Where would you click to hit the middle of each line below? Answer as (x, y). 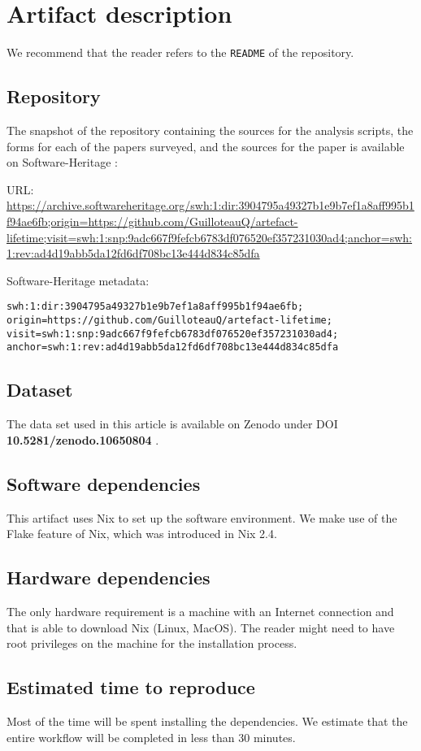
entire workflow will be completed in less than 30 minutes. (151, 737)
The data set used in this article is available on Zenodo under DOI (172, 424)
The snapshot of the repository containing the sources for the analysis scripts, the (210, 130)
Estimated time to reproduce (131, 687)
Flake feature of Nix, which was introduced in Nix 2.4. (142, 534)
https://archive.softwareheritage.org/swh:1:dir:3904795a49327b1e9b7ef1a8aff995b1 (210, 205)
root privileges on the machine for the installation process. (152, 643)
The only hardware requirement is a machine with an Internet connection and (200, 611)
